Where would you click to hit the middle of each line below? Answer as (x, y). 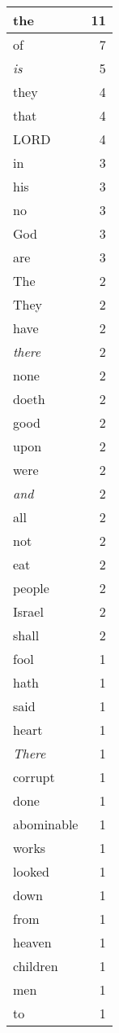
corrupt (34, 777)
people (31, 588)
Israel (28, 611)
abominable (46, 824)
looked (31, 871)
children (36, 966)
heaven (32, 942)
